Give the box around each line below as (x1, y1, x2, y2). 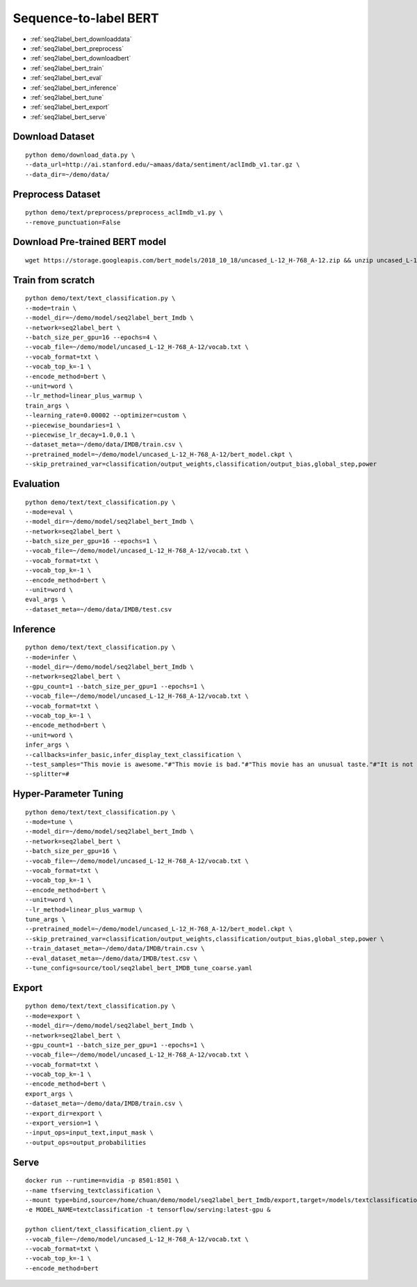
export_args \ (25, 1090, 73, 1098)
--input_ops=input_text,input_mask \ (25, 1129, 154, 1137)
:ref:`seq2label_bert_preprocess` (30, 44, 124, 52)
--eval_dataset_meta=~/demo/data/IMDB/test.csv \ (25, 954, 198, 962)
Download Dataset (13, 131, 95, 143)
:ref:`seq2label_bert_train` (30, 63, 104, 72)
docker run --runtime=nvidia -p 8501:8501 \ (25, 1177, 180, 1185)
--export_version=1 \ (25, 1119, 99, 1128)
